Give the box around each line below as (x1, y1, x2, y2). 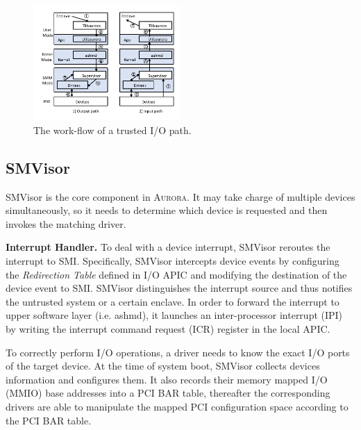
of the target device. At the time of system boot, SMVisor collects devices (6, 358, 320, 373)
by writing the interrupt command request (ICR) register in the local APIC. (6, 321, 330, 336)
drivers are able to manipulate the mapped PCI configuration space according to (6, 399, 349, 413)
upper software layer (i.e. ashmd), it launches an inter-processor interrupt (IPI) (6, 308, 343, 322)
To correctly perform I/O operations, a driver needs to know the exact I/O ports (6, 345, 350, 359)
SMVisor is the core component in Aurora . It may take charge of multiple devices (6, 189, 355, 204)
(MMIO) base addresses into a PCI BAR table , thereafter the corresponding (6, 386, 330, 400)
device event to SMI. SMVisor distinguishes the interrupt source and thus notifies (6, 281, 353, 295)
